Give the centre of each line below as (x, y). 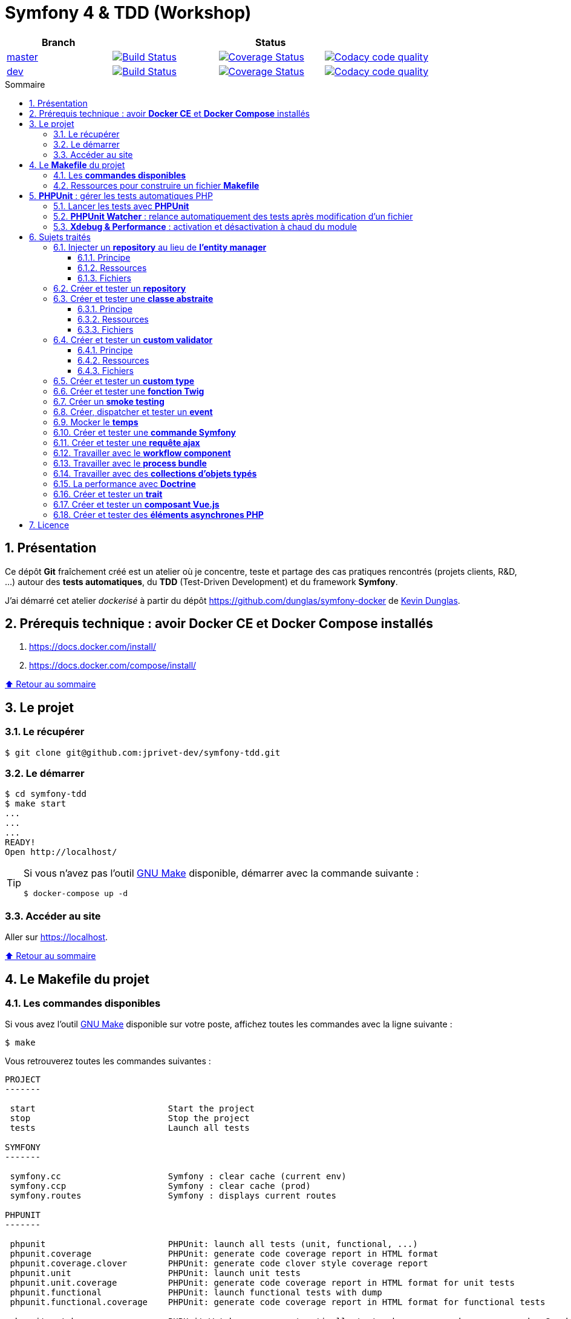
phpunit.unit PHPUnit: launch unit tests (155, 1273)
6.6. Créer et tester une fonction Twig (129, 391)
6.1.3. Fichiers (104, 278)
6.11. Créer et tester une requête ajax (127, 442)
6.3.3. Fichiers (106, 329)
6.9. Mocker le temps (96, 422)
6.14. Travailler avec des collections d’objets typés (155, 473)
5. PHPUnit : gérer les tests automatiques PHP (121, 195)
